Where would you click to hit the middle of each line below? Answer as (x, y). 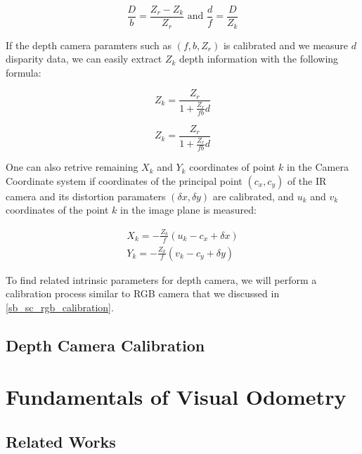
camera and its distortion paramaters (86, 196)
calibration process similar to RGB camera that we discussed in (143, 293)
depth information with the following (259, 59)
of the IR (307, 180)
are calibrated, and (253, 196)
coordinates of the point (57, 210)
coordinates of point (232, 167)
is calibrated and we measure (286, 45)
